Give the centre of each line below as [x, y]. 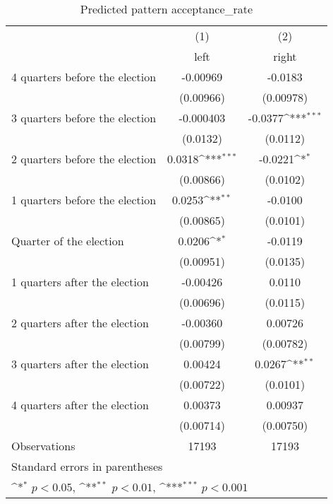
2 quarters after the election [80, 323]
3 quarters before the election [84, 118]
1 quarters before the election [84, 200]
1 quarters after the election [80, 282]
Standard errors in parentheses [87, 466]
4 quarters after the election [80, 405]
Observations [43, 446]
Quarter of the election [68, 241]
